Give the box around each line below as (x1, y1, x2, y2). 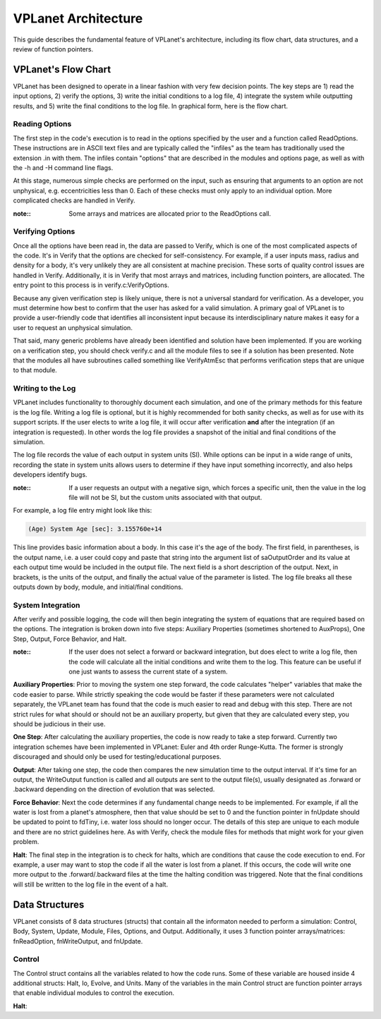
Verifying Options (13, 226, 75, 236)
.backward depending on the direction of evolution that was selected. (13, 785, 215, 793)
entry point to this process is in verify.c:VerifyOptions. (13, 281, 169, 289)
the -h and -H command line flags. (13, 163, 114, 172)
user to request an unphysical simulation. (13, 323, 133, 331)
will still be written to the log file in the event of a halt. (13, 880, 169, 889)
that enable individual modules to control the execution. (13, 989, 174, 997)
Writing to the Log (13, 384, 76, 393)
